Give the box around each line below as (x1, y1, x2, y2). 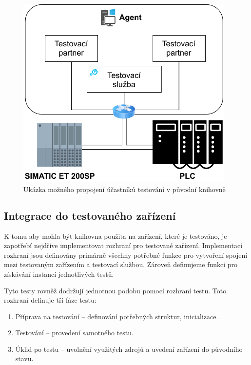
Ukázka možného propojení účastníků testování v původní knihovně (23, 184, 226, 194)
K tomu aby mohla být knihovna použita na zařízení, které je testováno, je (4, 231, 227, 241)
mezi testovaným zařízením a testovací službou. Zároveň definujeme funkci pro (4, 259, 238, 269)
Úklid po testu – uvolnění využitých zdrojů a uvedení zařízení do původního (15, 344, 243, 354)
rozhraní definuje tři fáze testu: (4, 295, 97, 305)
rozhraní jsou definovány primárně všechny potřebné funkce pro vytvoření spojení (4, 250, 248, 260)
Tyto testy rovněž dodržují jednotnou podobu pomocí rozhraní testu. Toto (4, 285, 227, 295)
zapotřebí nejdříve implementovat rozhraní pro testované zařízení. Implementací (4, 240, 243, 250)
